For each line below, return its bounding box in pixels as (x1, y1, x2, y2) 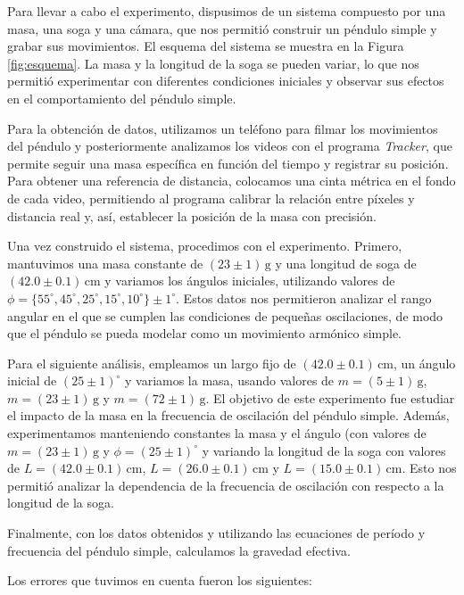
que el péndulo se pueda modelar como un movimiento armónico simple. (7, 324, 402, 343)
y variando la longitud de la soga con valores (202, 441, 446, 459)
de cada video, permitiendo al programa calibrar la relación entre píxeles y (7, 188, 415, 207)
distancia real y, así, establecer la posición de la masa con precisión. (7, 206, 377, 225)
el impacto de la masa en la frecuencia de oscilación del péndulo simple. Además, (7, 406, 450, 425)
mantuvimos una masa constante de (7, 253, 203, 272)
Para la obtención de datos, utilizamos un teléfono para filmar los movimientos (7, 119, 438, 137)
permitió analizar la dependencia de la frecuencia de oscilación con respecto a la (7, 475, 444, 494)
